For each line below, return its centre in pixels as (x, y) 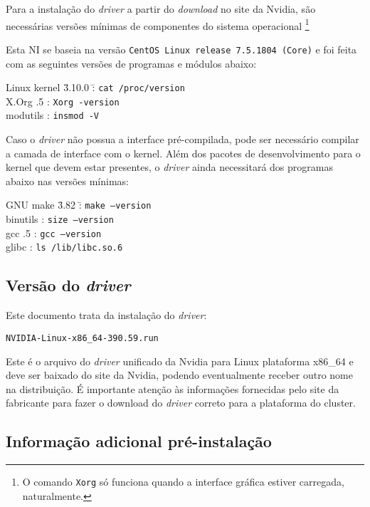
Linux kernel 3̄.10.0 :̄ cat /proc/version (95, 87)
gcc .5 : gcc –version (54, 232)
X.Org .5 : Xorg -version (63, 101)
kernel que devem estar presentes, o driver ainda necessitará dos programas (169, 167)
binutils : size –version (60, 219)
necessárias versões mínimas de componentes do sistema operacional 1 (158, 24)
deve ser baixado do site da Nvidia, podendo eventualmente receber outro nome (179, 375)
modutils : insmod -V (53, 115)
